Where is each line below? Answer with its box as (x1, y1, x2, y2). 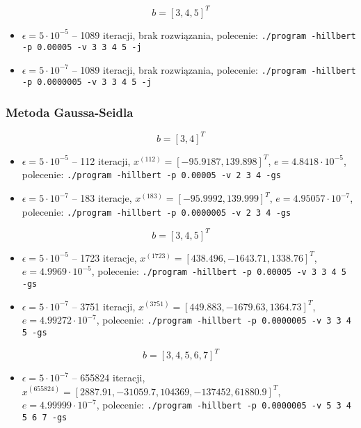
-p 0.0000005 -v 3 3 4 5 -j (22, 77, 152, 88)
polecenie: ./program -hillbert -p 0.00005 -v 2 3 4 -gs (22, 167, 281, 182)
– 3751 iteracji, (72, 299, 136, 313)
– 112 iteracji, (72, 153, 131, 168)
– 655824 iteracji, (72, 370, 145, 385)
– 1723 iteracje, (72, 250, 137, 264)
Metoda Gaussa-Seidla (6, 104, 134, 121)
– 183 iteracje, (72, 191, 132, 205)
